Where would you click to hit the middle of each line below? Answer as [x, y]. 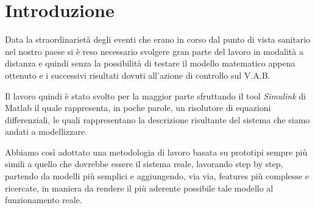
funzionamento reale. [44, 200]
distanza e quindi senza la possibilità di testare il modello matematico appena [150, 63]
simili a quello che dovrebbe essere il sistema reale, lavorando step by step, [144, 164]
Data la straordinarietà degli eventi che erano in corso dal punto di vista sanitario [158, 39]
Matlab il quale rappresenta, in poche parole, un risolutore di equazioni [138, 108]
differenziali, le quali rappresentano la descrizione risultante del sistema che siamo [157, 119]
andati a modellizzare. [46, 131]
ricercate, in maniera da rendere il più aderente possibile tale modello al [139, 188]
